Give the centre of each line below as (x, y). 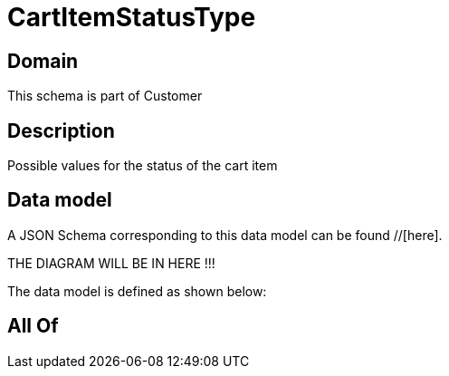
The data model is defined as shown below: (137, 291)
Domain (43, 61)
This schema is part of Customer (105, 96)
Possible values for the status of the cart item (143, 166)
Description (61, 130)
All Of (33, 326)
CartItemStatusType (132, 17)
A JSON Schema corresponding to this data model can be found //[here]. (225, 235)
